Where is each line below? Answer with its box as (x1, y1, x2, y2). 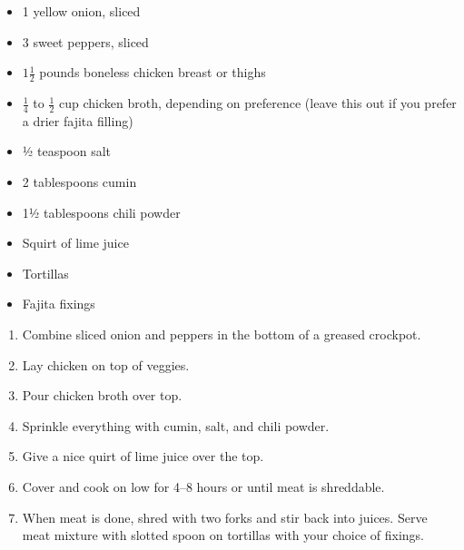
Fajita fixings (22, 294, 95, 313)
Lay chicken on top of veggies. (22, 355, 190, 374)
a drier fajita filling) (22, 111, 133, 130)
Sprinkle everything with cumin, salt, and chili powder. (22, 416, 330, 435)
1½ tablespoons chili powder (22, 202, 181, 221)
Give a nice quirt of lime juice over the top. (22, 447, 264, 466)
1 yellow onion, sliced (22, 2, 141, 20)
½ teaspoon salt (22, 142, 112, 161)
